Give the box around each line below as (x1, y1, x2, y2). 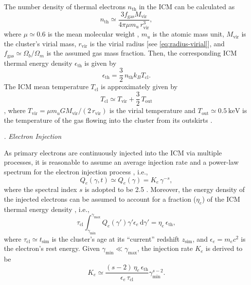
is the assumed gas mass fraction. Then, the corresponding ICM (46, 48, 237, 58)
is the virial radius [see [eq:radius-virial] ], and (90, 38, 225, 48)
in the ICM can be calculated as (139, 1, 235, 11)
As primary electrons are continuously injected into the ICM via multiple (4, 147, 222, 157)
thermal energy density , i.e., (4, 204, 90, 214)
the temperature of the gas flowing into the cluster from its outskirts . (4, 114, 213, 125)
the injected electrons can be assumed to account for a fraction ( (4, 194, 197, 204)
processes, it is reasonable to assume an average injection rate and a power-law (4, 157, 239, 167)
